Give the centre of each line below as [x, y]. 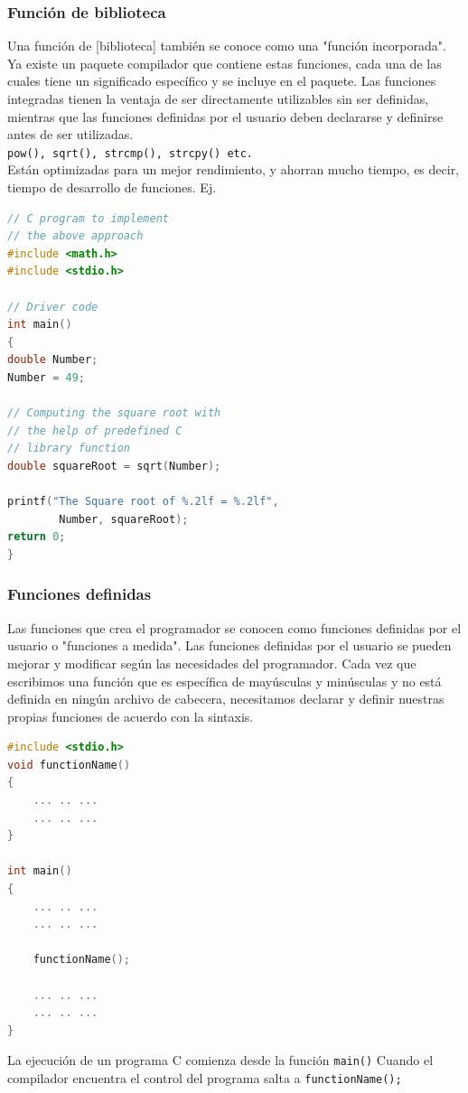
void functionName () [69, 765]
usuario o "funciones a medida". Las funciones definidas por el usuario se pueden [229, 645]
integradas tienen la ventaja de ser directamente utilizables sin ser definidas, [218, 98]
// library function [69, 448]
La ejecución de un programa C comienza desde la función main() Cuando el [220, 1060]
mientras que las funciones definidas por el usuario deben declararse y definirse [225, 116]
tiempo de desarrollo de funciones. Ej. [112, 187]
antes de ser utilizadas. [70, 134]
